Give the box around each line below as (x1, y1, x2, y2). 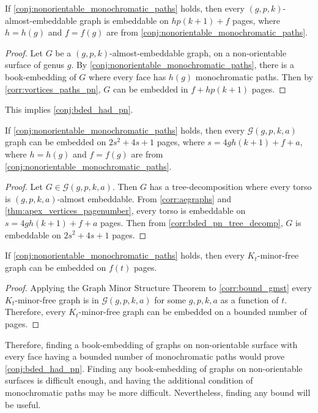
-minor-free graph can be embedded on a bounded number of (78, 305, 307, 318)
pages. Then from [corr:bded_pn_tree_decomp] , (100, 216, 283, 229)
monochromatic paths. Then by (195, 70, 313, 83)
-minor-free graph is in (15, 293, 99, 306)
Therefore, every (5, 305, 66, 318)
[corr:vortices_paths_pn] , (5, 82, 101, 95)
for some (154, 293, 187, 306)
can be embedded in (113, 82, 188, 95)
